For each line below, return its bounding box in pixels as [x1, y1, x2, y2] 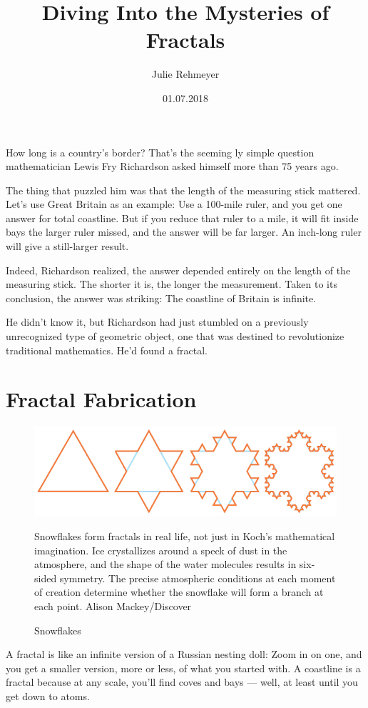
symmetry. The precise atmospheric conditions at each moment [59, 570, 336, 585]
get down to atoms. [6, 688, 90, 703]
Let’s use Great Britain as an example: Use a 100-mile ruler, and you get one [6, 196, 342, 211]
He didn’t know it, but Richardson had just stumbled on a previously [6, 314, 309, 329]
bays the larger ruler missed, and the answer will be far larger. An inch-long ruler [6, 224, 362, 239]
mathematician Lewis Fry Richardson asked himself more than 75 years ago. [6, 159, 339, 174]
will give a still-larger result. [6, 239, 129, 254]
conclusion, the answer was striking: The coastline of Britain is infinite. [6, 290, 317, 305]
